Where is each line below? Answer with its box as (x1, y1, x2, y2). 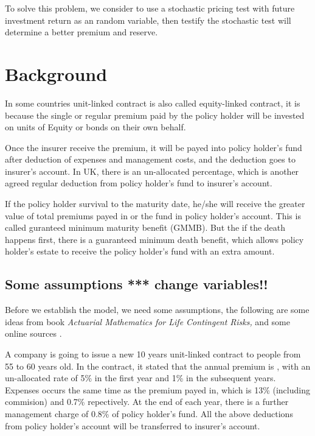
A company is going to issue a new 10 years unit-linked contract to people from (5, 348, 301, 360)
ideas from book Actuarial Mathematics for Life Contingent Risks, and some (5, 315, 290, 328)
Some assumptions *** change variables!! (5, 275, 268, 294)
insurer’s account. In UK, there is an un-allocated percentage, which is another (5, 164, 299, 177)
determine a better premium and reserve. (5, 26, 158, 38)
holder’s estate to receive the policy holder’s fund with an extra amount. (5, 245, 275, 258)
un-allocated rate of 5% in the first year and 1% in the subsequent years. (5, 371, 276, 384)
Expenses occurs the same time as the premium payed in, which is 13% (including (5, 383, 310, 396)
